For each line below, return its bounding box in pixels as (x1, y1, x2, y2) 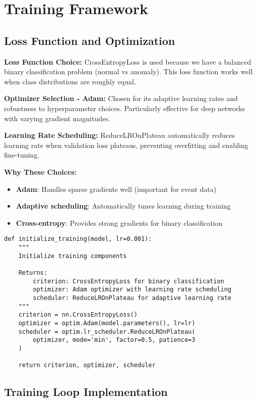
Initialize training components (18, 252, 127, 260)
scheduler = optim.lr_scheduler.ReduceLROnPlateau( (18, 328, 196, 335)
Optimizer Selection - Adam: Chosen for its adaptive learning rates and (4, 93, 238, 104)
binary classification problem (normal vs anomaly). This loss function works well (4, 66, 253, 77)
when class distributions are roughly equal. (4, 76, 136, 86)
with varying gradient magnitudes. (4, 113, 110, 123)
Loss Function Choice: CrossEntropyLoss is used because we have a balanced (4, 56, 251, 67)
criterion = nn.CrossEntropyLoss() (18, 311, 138, 319)
